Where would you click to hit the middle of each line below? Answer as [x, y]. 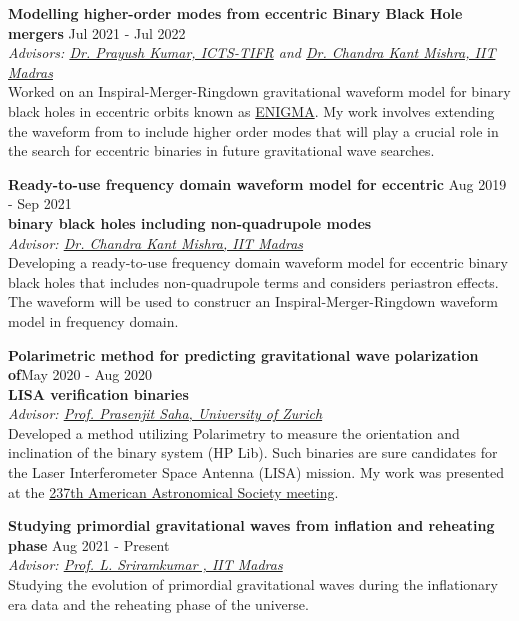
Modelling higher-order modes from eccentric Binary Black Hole [235, 13]
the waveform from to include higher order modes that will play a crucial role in [253, 130]
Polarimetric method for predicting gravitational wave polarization [243, 354]
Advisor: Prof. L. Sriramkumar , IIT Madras [145, 564]
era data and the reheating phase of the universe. [158, 603]
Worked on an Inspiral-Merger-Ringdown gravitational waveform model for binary [259, 91]
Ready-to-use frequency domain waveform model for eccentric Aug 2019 [257, 183]
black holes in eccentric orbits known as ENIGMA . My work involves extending [251, 110]
